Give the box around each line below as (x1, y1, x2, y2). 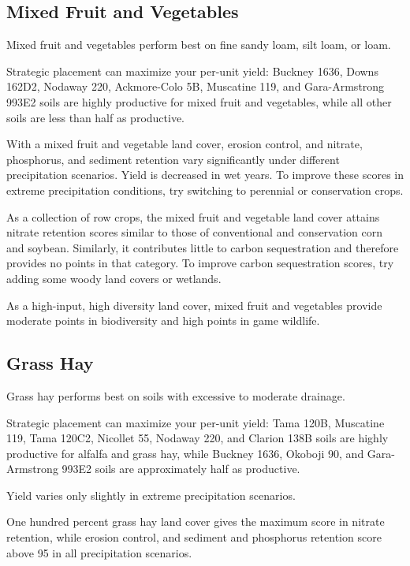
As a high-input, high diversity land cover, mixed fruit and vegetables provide (6, 296, 382, 313)
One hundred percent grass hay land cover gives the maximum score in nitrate (6, 513, 385, 530)
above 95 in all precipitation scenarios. (6, 544, 192, 560)
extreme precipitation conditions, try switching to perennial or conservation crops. (6, 181, 404, 198)
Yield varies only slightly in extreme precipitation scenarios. (6, 486, 296, 503)
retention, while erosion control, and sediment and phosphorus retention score (6, 529, 382, 546)
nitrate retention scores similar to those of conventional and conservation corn (6, 224, 382, 240)
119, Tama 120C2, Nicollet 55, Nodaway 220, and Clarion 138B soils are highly (6, 430, 389, 446)
